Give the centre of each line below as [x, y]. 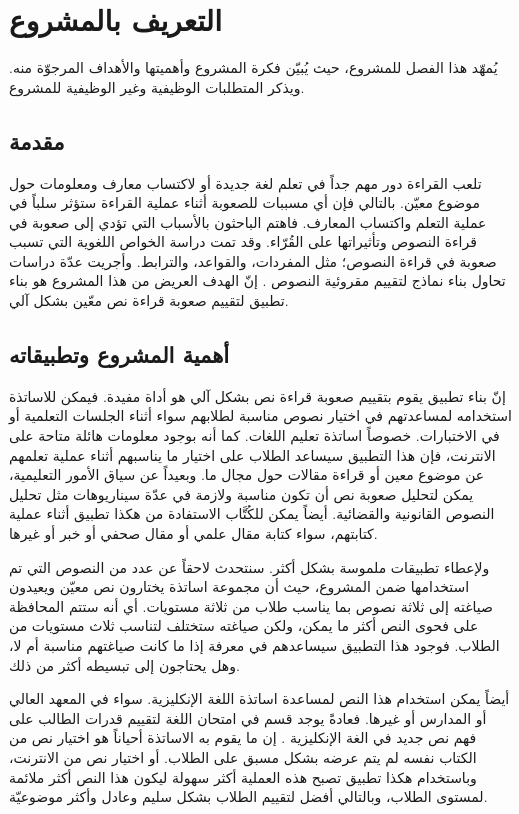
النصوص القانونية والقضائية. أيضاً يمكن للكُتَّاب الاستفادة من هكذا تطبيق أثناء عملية [252, 513]
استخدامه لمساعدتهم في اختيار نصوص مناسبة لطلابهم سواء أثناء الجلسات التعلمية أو [260, 415]
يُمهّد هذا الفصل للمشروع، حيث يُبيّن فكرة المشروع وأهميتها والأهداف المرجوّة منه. [253, 67]
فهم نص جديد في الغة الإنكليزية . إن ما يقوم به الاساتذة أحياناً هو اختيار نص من [243, 737]
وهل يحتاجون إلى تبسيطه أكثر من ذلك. [124, 664]
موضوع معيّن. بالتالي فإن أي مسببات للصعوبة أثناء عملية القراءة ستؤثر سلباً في [244, 202]
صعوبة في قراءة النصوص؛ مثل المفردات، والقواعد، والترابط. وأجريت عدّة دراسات [253, 260]
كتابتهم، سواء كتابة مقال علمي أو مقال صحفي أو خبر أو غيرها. [193, 533]
